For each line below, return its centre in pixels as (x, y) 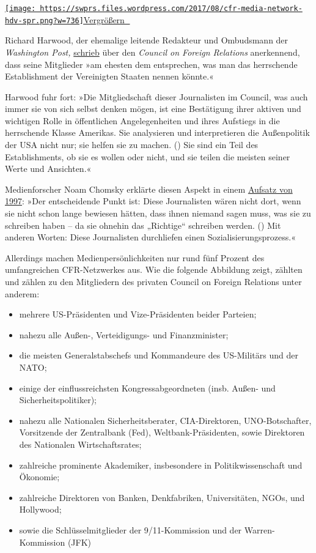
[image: (20, 9)
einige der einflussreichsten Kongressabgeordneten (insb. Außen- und (147, 388)
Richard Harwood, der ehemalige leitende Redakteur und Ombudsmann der (147, 40)
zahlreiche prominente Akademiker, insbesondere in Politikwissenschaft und (161, 465)
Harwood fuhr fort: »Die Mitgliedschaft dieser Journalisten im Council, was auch (156, 96)
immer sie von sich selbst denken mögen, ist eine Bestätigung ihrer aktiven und (153, 109)
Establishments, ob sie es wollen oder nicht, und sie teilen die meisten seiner (148, 156)
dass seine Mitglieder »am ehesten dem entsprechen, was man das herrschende (151, 64)
